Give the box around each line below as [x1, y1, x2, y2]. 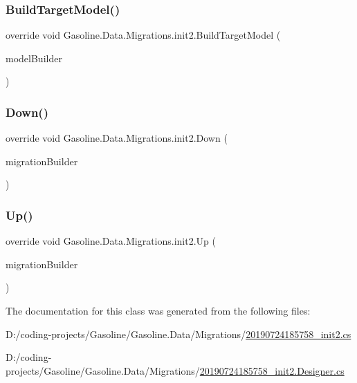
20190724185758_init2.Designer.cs [199, 363, 345, 377]
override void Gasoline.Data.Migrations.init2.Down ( [6, 131, 228, 145]
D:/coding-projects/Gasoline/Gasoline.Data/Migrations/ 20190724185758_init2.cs [6, 326, 351, 341]
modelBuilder [6, 50, 62, 65]
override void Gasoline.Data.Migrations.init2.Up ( [6, 234, 216, 248]
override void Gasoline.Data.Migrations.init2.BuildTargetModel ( [6, 28, 281, 42]
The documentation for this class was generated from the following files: [6, 303, 311, 317]
